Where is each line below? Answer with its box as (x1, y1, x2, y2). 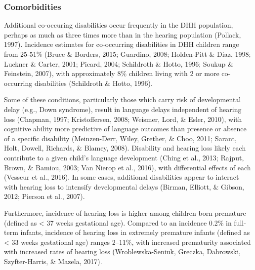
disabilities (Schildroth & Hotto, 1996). (34, 77, 153, 88)
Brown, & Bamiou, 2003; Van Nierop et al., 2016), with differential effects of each (4, 162, 251, 172)
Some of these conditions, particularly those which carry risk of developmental (4, 94, 241, 105)
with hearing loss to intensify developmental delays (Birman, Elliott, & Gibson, (4, 181, 244, 192)
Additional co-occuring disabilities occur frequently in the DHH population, (4, 20, 233, 30)
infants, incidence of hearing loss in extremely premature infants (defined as (20, 227, 250, 237)
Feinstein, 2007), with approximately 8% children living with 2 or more (4, 68, 219, 78)
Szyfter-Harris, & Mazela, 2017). (4, 256, 102, 266)
